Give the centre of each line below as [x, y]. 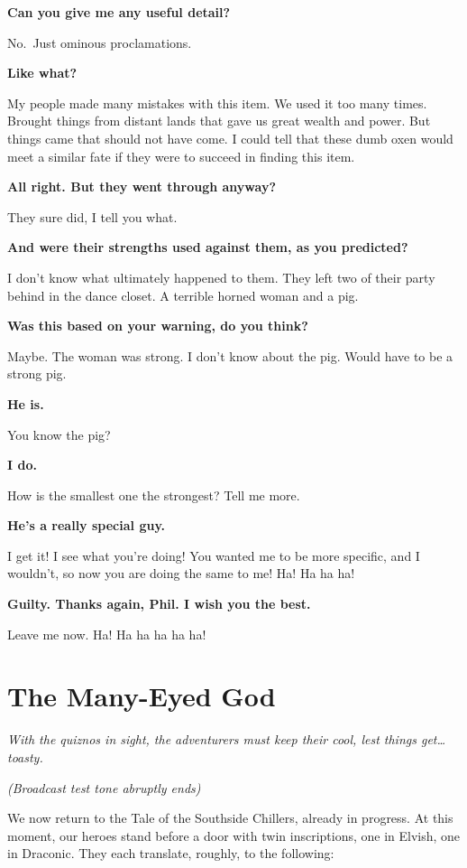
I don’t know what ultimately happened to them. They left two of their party [221, 277]
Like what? [42, 73]
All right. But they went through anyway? [142, 187]
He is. [26, 403]
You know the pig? [59, 434]
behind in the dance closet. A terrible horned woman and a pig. [183, 295]
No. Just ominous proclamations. [100, 42]
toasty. [25, 756]
